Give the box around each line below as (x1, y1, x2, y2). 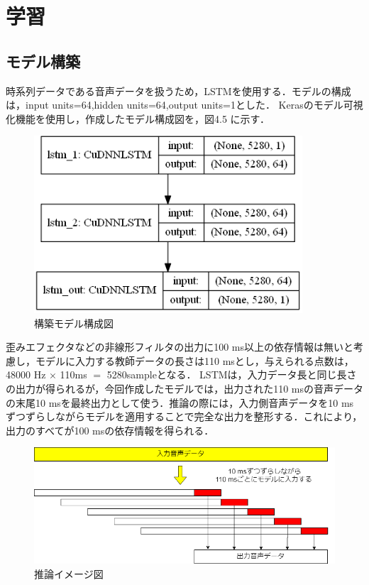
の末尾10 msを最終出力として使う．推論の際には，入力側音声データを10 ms (6, 395, 354, 410)
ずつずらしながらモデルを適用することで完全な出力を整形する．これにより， (6, 409, 363, 424)
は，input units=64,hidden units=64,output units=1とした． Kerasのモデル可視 (6, 97, 363, 112)
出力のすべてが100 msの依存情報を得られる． (6, 422, 214, 437)
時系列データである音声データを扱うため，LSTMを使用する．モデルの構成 (6, 83, 351, 98)
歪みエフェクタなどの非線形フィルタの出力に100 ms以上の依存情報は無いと (6, 339, 353, 354)
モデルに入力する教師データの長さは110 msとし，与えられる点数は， (35, 353, 354, 368)
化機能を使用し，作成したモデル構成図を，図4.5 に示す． (6, 111, 270, 126)
